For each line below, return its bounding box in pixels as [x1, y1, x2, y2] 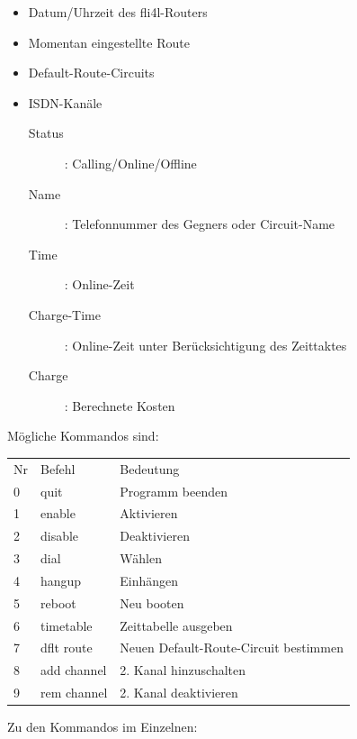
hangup [40, 570, 82, 589]
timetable [40, 616, 93, 634]
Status [28, 123, 64, 142]
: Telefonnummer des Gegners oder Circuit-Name [64, 214, 335, 233]
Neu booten [120, 593, 184, 612]
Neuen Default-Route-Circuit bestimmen [120, 638, 344, 657]
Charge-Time [28, 305, 101, 324]
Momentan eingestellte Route [28, 32, 190, 51]
